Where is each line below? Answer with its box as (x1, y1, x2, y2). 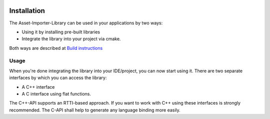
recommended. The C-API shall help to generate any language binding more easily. (9, 107, 181, 113)
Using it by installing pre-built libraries (21, 29, 100, 35)
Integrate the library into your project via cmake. (21, 36, 121, 42)
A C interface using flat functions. (21, 91, 91, 97)
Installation (9, 6, 45, 15)
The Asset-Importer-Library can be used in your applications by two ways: (9, 20, 163, 26)
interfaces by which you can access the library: (9, 75, 107, 81)
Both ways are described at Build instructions (9, 45, 103, 51)
